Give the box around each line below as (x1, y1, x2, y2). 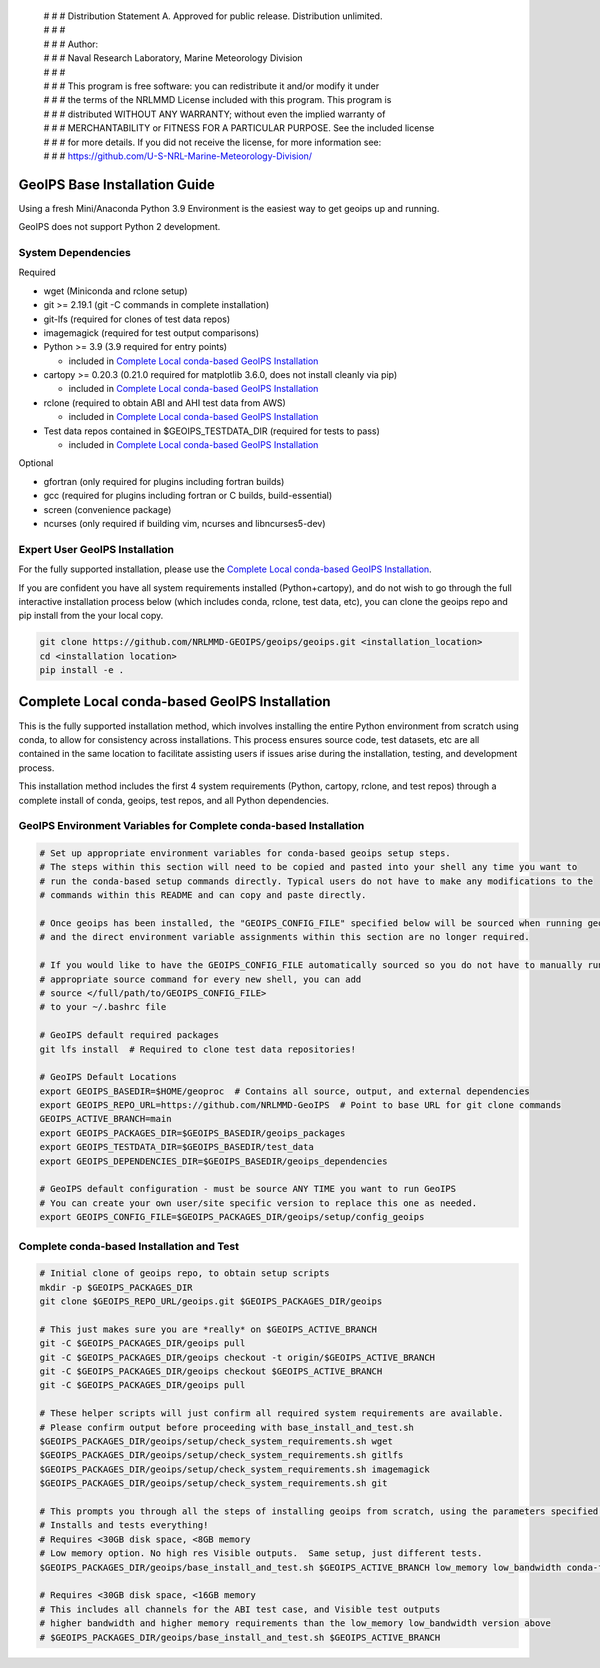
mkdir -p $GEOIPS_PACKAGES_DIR (39, 1281, 194, 1293)
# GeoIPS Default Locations (39, 1071, 177, 1083)
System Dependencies (18, 245, 132, 259)
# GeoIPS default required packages (39, 1030, 220, 1041)
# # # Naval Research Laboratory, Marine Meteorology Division (43, 52, 304, 64)
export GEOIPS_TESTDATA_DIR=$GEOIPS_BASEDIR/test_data (39, 1141, 314, 1153)
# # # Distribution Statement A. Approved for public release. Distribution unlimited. (43, 10, 383, 22)
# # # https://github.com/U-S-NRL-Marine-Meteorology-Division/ (43, 150, 313, 162)
